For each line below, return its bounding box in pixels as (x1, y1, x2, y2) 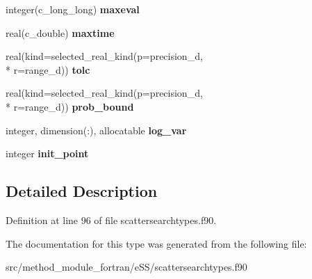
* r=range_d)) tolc (6, 62, 90, 77)
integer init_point (6, 146, 89, 161)
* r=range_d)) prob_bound (6, 99, 134, 113)
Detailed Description (6, 180, 158, 202)
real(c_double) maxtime (6, 25, 115, 40)
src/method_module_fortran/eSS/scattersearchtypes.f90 (6, 260, 247, 274)
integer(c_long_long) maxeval (6, 2, 140, 16)
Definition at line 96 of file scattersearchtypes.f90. (6, 212, 217, 227)
